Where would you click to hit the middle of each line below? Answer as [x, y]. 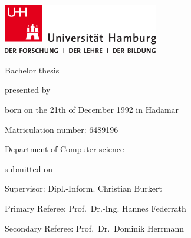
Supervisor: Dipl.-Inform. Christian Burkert [83, 188]
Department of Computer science [65, 149]
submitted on [29, 168]
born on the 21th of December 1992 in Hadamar [92, 110]
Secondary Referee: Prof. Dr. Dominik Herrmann [94, 228]
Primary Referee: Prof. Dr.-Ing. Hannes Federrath [95, 208]
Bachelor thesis [32, 70]
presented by [28, 90]
